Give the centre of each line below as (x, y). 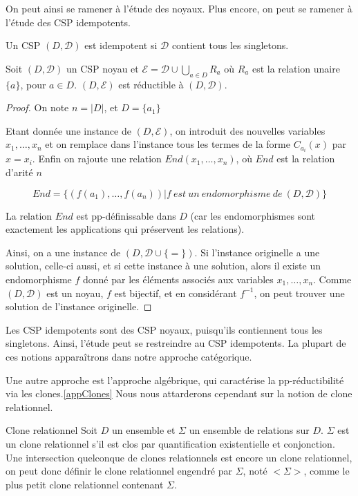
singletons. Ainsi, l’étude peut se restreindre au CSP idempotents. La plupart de (176, 343)
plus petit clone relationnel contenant (85, 484)
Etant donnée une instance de (68, 130)
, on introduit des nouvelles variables (247, 130)
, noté (255, 471)
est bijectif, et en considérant (176, 293)
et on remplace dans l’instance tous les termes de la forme (168, 144)
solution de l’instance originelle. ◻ (79, 306)
